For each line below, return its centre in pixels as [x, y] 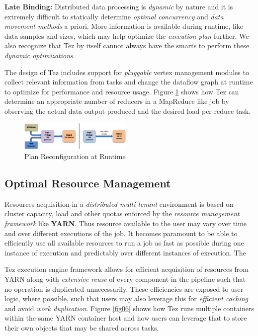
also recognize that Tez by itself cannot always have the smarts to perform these [127, 45]
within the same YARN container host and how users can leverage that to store [126, 318]
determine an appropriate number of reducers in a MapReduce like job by [117, 101]
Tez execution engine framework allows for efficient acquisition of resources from [127, 269]
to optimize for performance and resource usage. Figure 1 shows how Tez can [122, 91]
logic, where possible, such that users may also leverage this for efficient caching [127, 298]
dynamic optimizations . [40, 55]
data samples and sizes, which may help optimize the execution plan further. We [127, 36]
